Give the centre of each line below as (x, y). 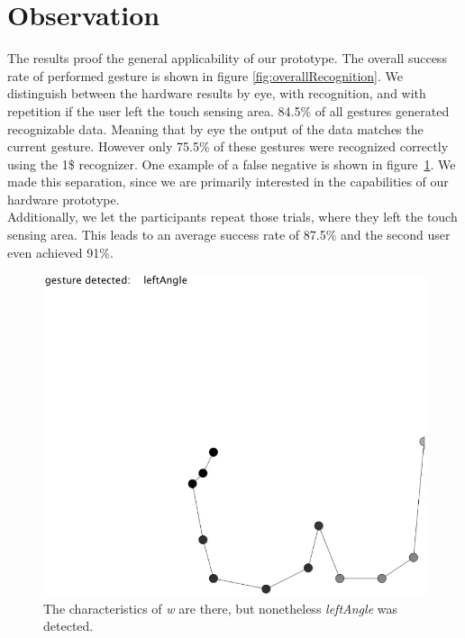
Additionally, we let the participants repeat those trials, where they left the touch (232, 217)
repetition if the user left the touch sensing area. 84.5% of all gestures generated (228, 110)
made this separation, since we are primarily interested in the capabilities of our (228, 182)
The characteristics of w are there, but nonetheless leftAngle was (220, 608)
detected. (68, 626)
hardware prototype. (64, 199)
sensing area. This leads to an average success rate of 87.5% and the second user (229, 235)
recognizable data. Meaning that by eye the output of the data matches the (215, 128)
